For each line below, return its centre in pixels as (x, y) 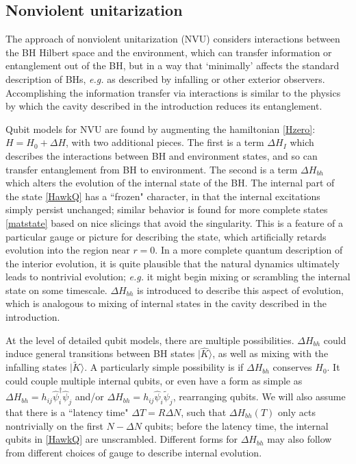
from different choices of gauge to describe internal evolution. (134, 452)
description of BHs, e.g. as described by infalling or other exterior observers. (165, 78)
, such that (204, 412)
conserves (292, 367)
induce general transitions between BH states (100, 353)
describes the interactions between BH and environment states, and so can (162, 155)
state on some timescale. (56, 290)
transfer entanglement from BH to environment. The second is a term (152, 169)
